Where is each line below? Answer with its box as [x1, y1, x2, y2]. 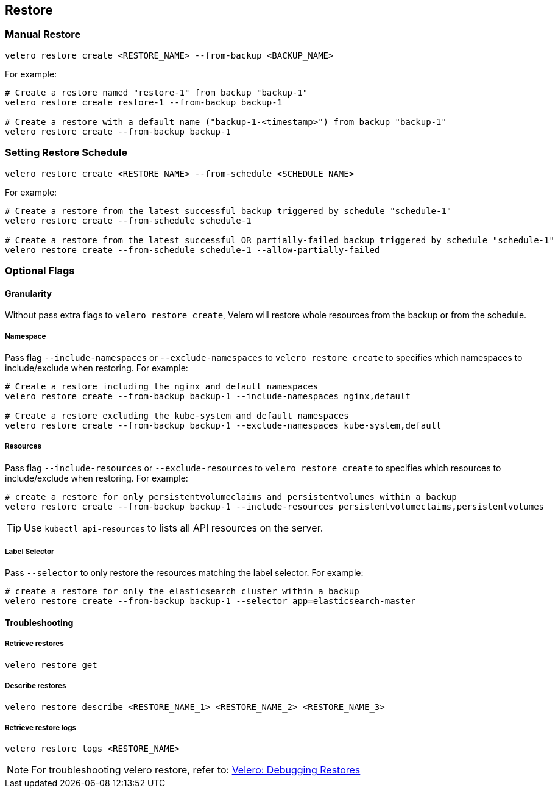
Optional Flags [5, 264, 75, 277]
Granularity [5, 288, 52, 299]
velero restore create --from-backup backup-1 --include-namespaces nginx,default [5, 391, 411, 401]
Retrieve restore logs [5, 724, 77, 733]
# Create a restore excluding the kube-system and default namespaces [5, 410, 349, 421]
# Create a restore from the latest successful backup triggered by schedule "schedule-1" [5, 205, 452, 216]
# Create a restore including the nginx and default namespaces [5, 381, 319, 391]
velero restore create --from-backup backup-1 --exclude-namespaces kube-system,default [5, 420, 442, 430]
